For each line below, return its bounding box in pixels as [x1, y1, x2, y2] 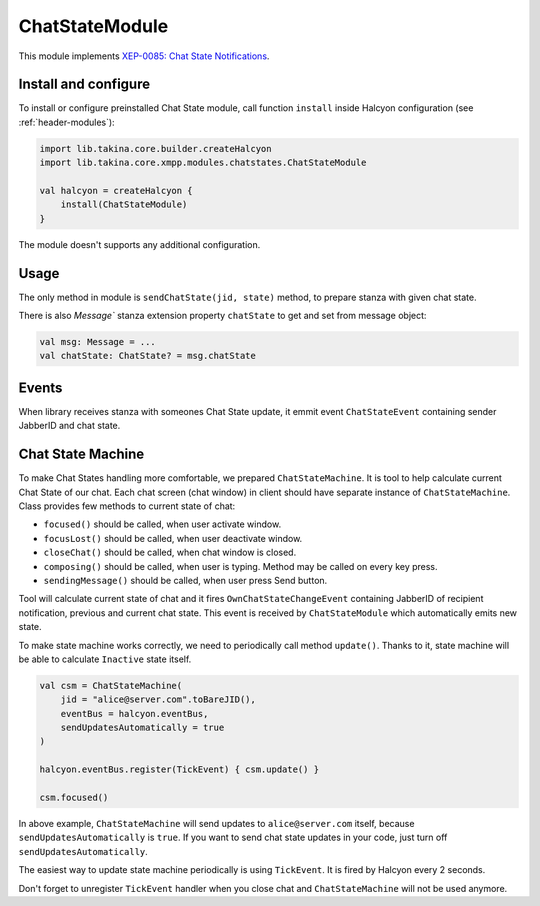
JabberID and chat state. [18, 420, 121, 432]
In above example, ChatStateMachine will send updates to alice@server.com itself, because [18, 818, 415, 830]
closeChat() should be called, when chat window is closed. [43, 546, 297, 559]
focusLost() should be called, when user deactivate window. [43, 532, 303, 544]
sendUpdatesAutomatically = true [60, 722, 225, 734]
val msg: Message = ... [39, 336, 157, 348]
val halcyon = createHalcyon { [39, 185, 194, 196]
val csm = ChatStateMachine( [39, 680, 183, 691]
